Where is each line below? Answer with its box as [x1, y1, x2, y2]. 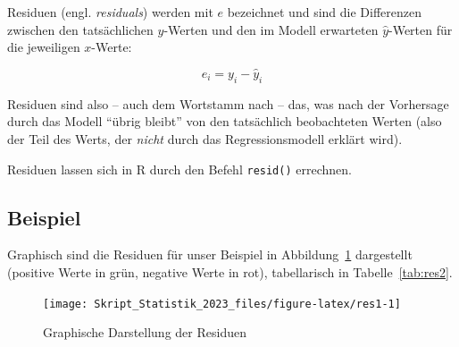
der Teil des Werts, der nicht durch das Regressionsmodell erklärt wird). [7, 129, 403, 148]
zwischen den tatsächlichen [7, 20, 154, 38]
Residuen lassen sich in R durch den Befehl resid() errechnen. [7, 159, 352, 178]
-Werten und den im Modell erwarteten [163, 20, 379, 38]
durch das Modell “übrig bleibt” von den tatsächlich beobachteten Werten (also [7, 112, 442, 131]
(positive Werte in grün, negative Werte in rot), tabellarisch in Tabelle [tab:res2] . [7, 263, 453, 282]
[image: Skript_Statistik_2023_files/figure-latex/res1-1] [43, 297, 401, 310]
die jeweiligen [7, 38, 80, 56]
